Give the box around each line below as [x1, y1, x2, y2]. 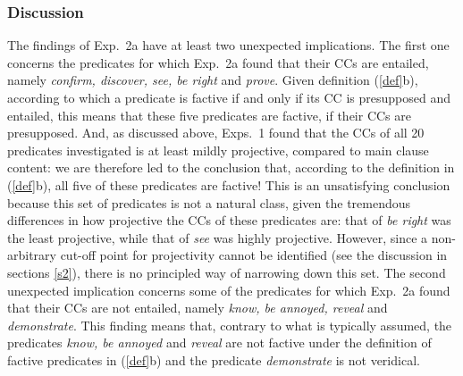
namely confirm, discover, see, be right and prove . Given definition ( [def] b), [7, 71, 418, 89]
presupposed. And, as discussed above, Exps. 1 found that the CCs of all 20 [7, 123, 425, 142]
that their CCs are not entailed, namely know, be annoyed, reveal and [7, 298, 388, 317]
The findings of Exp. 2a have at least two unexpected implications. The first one [7, 36, 450, 54]
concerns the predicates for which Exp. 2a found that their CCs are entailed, [7, 53, 429, 71]
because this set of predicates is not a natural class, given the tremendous [7, 193, 411, 212]
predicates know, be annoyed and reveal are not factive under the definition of [7, 333, 432, 352]
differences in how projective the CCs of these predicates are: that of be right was [7, 211, 451, 230]
